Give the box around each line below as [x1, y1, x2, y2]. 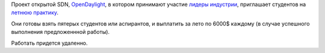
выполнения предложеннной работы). [11, 29, 110, 36]
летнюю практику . [11, 9, 59, 16]
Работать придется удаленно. [11, 39, 88, 46]
